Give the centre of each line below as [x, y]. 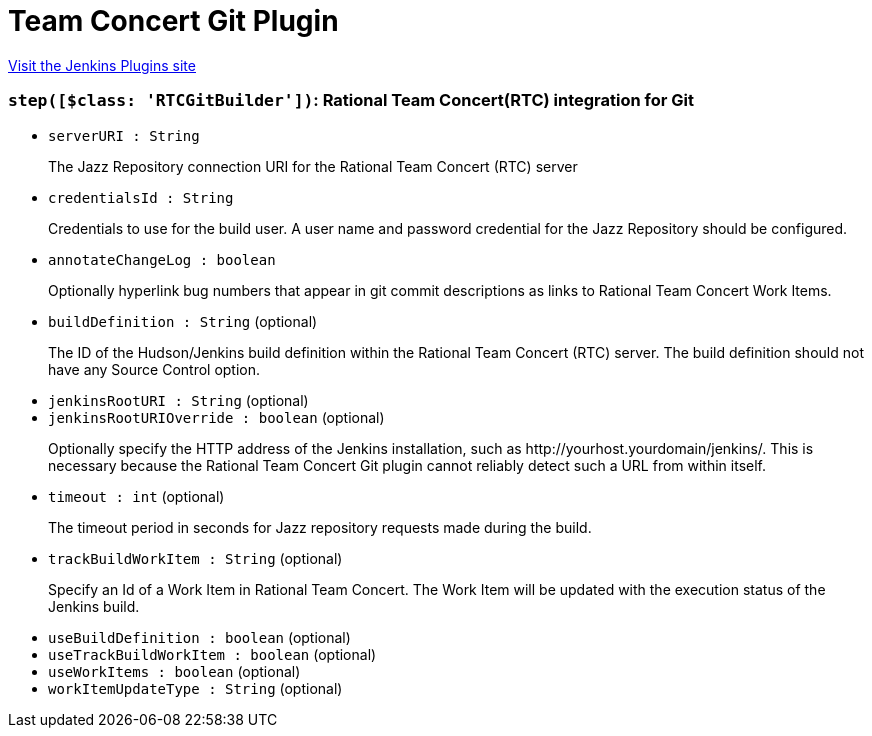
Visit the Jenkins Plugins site [102, 65]
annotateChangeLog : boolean [162, 259]
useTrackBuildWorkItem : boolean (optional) [212, 654]
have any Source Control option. [154, 369]
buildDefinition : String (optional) [183, 321]
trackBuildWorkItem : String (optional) [195, 558]
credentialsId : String [141, 197]
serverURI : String [124, 135]
